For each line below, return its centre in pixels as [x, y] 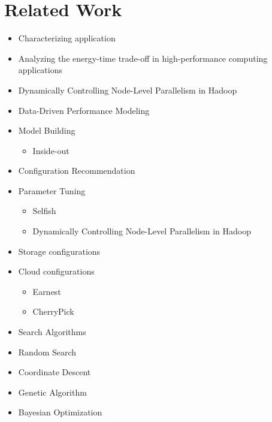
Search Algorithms [52, 332]
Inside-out [51, 150]
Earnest [47, 291]
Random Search [47, 352]
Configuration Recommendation [77, 171]
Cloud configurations [56, 271]
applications [40, 70]
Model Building [47, 130]
